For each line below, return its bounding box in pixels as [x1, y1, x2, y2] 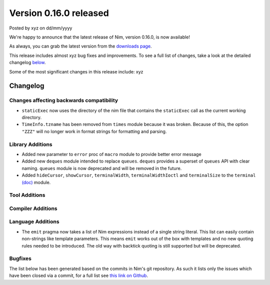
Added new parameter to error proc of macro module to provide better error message [21, 151, 202, 157]
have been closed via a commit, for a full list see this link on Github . [9, 272, 148, 278]
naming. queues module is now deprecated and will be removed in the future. [21, 165, 182, 171]
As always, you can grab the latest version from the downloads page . [9, 43, 152, 49]
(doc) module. [21, 179, 51, 185]
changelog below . [9, 59, 46, 65]
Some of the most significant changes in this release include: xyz [9, 68, 143, 74]
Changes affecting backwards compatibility [9, 97, 118, 104]
